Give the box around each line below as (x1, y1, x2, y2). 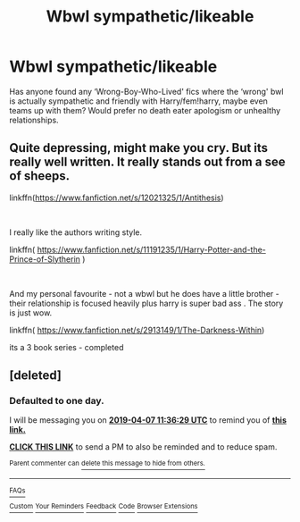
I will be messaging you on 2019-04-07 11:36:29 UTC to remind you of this (9, 415, 287, 425)
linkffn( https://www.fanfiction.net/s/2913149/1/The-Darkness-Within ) (9, 324, 265, 335)
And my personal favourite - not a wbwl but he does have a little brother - (9, 288, 279, 299)
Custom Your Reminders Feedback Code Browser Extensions (9, 502, 198, 511)
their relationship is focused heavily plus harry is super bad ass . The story (9, 298, 284, 308)
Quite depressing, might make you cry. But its (9, 140, 269, 156)
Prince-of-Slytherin (9, 253, 80, 265)
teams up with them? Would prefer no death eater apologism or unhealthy (9, 105, 281, 115)
